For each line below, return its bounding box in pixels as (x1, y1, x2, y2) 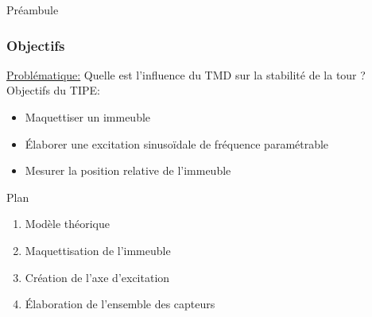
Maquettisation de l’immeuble (25, 242, 171, 258)
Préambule (6, 2, 59, 17)
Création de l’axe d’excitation (25, 269, 170, 285)
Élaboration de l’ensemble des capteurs (25, 296, 215, 312)
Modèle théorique (25, 215, 110, 232)
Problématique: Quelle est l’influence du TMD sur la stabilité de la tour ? (6, 66, 366, 83)
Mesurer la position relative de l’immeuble (25, 162, 231, 179)
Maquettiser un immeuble (25, 109, 151, 125)
